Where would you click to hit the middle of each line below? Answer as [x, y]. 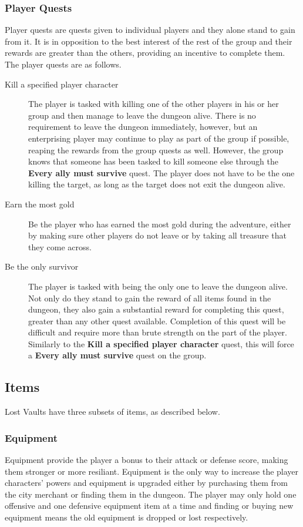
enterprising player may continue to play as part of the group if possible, [159, 138]
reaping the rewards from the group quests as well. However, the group [156, 150]
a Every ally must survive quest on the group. [117, 355]
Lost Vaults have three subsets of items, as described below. [112, 412]
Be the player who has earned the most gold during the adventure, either [160, 224]
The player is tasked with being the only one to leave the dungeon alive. [158, 286]
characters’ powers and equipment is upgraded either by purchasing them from [147, 483]
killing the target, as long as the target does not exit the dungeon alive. [157, 184]
